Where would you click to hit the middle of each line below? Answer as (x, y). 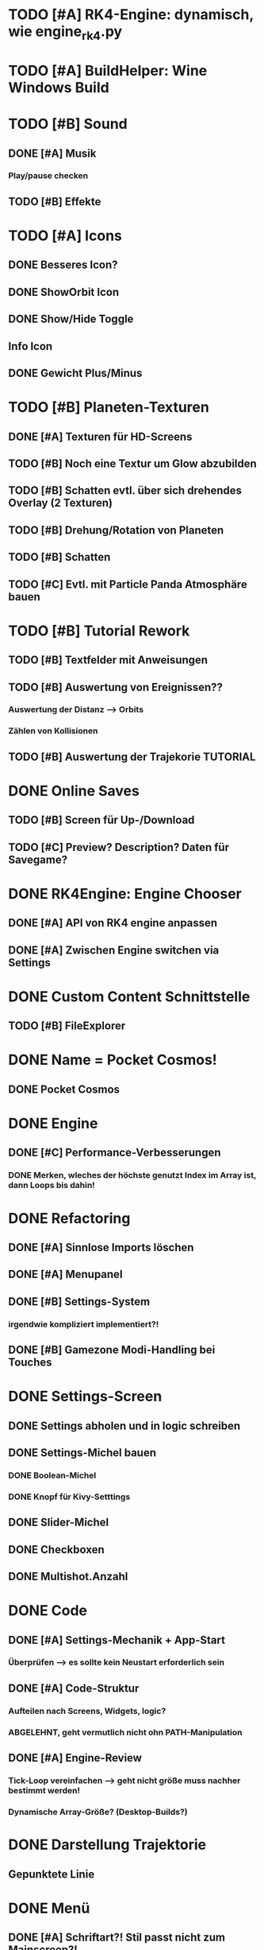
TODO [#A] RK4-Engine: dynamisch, (131, 15)
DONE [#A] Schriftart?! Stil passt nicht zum (117, 1938)
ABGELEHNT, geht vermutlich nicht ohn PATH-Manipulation (125, 1732)
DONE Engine (53, 1124)
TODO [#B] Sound (68, 124)
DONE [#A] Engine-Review (75, 1758)
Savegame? (38, 859)
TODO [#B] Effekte (55, 202)
